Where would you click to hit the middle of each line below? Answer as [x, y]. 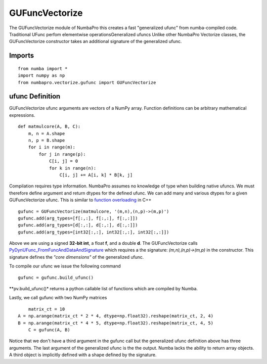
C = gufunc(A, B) [49, 330]
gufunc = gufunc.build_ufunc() [56, 277]
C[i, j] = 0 [64, 161]
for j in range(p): [62, 154]
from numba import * [43, 68]
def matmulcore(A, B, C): [49, 127]
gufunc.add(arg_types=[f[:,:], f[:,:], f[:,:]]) [78, 218]
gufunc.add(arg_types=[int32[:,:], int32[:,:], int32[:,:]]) [93, 232]
